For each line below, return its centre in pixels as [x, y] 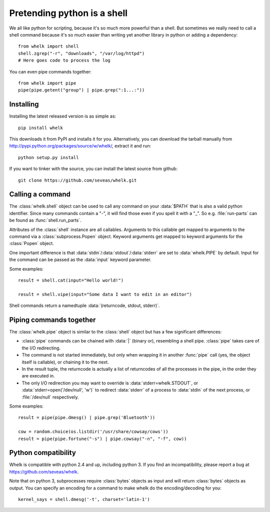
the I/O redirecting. [41, 348]
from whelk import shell [48, 46]
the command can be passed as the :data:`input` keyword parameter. [80, 259]
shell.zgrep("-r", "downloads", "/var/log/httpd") [81, 53]
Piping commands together [52, 320]
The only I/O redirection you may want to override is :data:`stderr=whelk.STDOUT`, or [110, 383]
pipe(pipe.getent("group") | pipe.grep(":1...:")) [81, 90]
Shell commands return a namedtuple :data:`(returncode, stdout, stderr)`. [84, 305]
